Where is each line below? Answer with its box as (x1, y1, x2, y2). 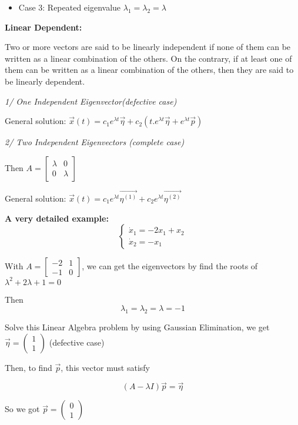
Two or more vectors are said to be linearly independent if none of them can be (5, 41, 291, 53)
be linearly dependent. (5, 75, 85, 87)
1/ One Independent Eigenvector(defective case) (5, 95, 177, 107)
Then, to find (5, 361, 52, 373)
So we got (5, 403, 40, 415)
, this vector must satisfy (61, 361, 150, 373)
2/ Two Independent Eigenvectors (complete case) (5, 136, 185, 148)
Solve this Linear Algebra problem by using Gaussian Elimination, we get (5, 321, 270, 333)
